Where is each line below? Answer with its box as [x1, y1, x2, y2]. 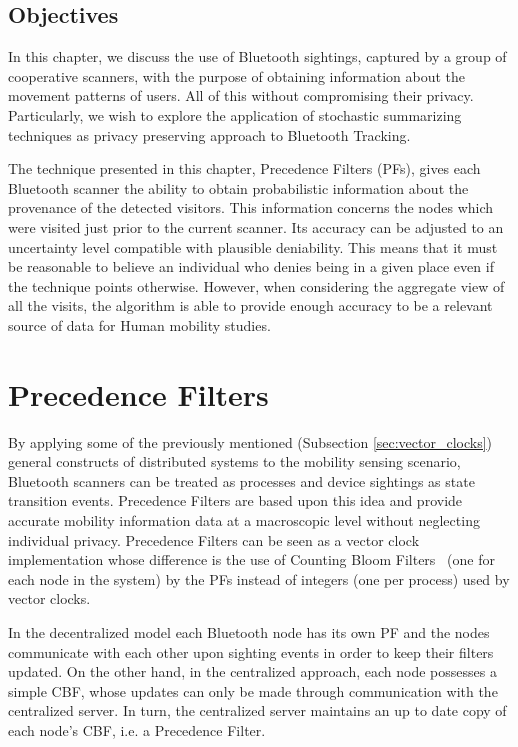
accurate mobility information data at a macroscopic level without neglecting [8, 510, 480, 531]
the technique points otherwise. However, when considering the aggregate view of [8, 275, 505, 296]
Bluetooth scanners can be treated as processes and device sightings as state [8, 470, 475, 491]
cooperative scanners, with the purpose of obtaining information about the [8, 65, 466, 86]
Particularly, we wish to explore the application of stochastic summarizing [8, 104, 462, 125]
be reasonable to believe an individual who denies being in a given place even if [8, 256, 494, 277]
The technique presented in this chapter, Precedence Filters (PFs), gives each [8, 158, 481, 179]
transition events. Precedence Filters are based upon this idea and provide [8, 490, 463, 511]
